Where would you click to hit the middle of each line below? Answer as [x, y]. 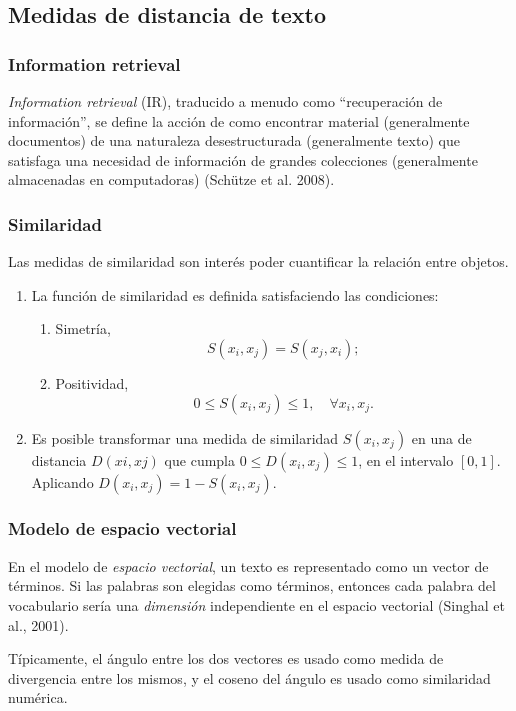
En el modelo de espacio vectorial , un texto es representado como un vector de [248, 565]
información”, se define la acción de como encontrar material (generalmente [239, 120]
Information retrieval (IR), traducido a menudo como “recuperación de [225, 101]
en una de [441, 437]
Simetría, [83, 328]
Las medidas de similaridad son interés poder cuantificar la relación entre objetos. [258, 261]
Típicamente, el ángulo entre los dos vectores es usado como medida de [226, 658]
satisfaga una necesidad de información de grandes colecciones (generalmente [243, 159]
